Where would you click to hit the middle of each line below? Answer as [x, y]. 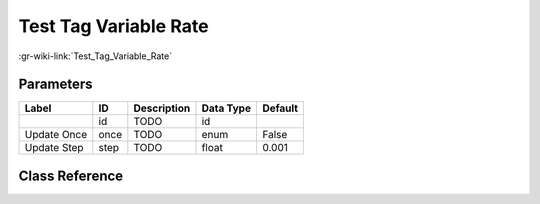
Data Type [226, 108]
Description [162, 108]
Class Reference [71, 175]
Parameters [55, 84]
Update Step [54, 148]
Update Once [56, 135]
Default [280, 108]
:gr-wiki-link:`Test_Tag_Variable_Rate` [95, 56]
